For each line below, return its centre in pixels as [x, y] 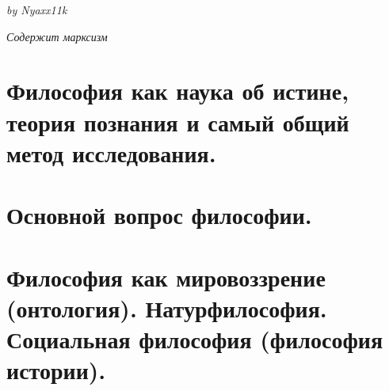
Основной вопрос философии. [159, 215]
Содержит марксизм [57, 36]
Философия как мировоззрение [166, 277]
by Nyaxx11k [37, 9]
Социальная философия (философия [195, 338]
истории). [56, 370]
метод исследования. [111, 152]
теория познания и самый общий [178, 121]
